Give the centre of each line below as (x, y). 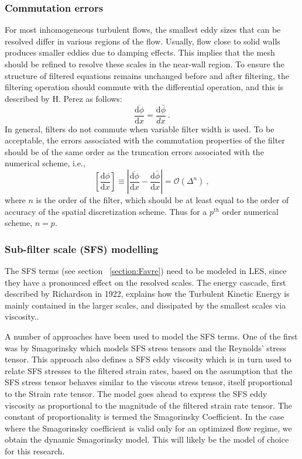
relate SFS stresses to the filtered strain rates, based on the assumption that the (149, 370)
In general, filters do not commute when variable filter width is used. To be (140, 129)
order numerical (250, 211)
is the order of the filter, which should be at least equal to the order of (162, 200)
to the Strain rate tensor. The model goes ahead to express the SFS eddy (136, 393)
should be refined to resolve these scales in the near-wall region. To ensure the (145, 64)
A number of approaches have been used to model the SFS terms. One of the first (151, 336)
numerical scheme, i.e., (45, 163)
